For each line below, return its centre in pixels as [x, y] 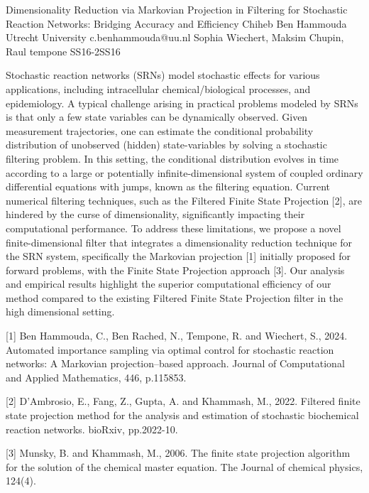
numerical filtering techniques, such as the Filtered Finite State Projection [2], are [184, 200]
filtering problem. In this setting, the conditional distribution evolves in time [172, 158]
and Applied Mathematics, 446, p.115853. [96, 377]
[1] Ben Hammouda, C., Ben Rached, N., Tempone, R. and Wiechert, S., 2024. [177, 336]
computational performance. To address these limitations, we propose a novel [174, 228]
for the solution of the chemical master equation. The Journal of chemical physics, [184, 466]
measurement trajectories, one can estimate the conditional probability [160, 130]
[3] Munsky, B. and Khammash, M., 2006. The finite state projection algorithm [178, 453]
